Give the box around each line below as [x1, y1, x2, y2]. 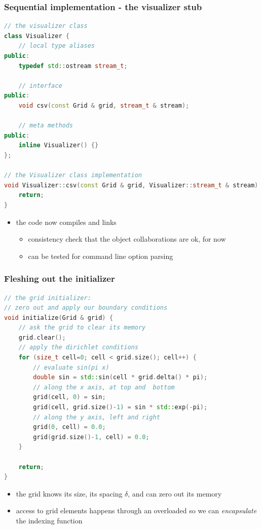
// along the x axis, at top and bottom [33, 383, 175, 391]
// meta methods [18, 122, 73, 129]
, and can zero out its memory [128, 488, 222, 499]
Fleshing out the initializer [4, 272, 115, 285]
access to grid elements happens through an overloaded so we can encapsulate [16, 505, 257, 516]
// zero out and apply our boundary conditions [4, 304, 168, 312]
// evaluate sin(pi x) [33, 363, 109, 371]
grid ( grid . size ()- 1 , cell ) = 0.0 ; [33, 433, 150, 441]
